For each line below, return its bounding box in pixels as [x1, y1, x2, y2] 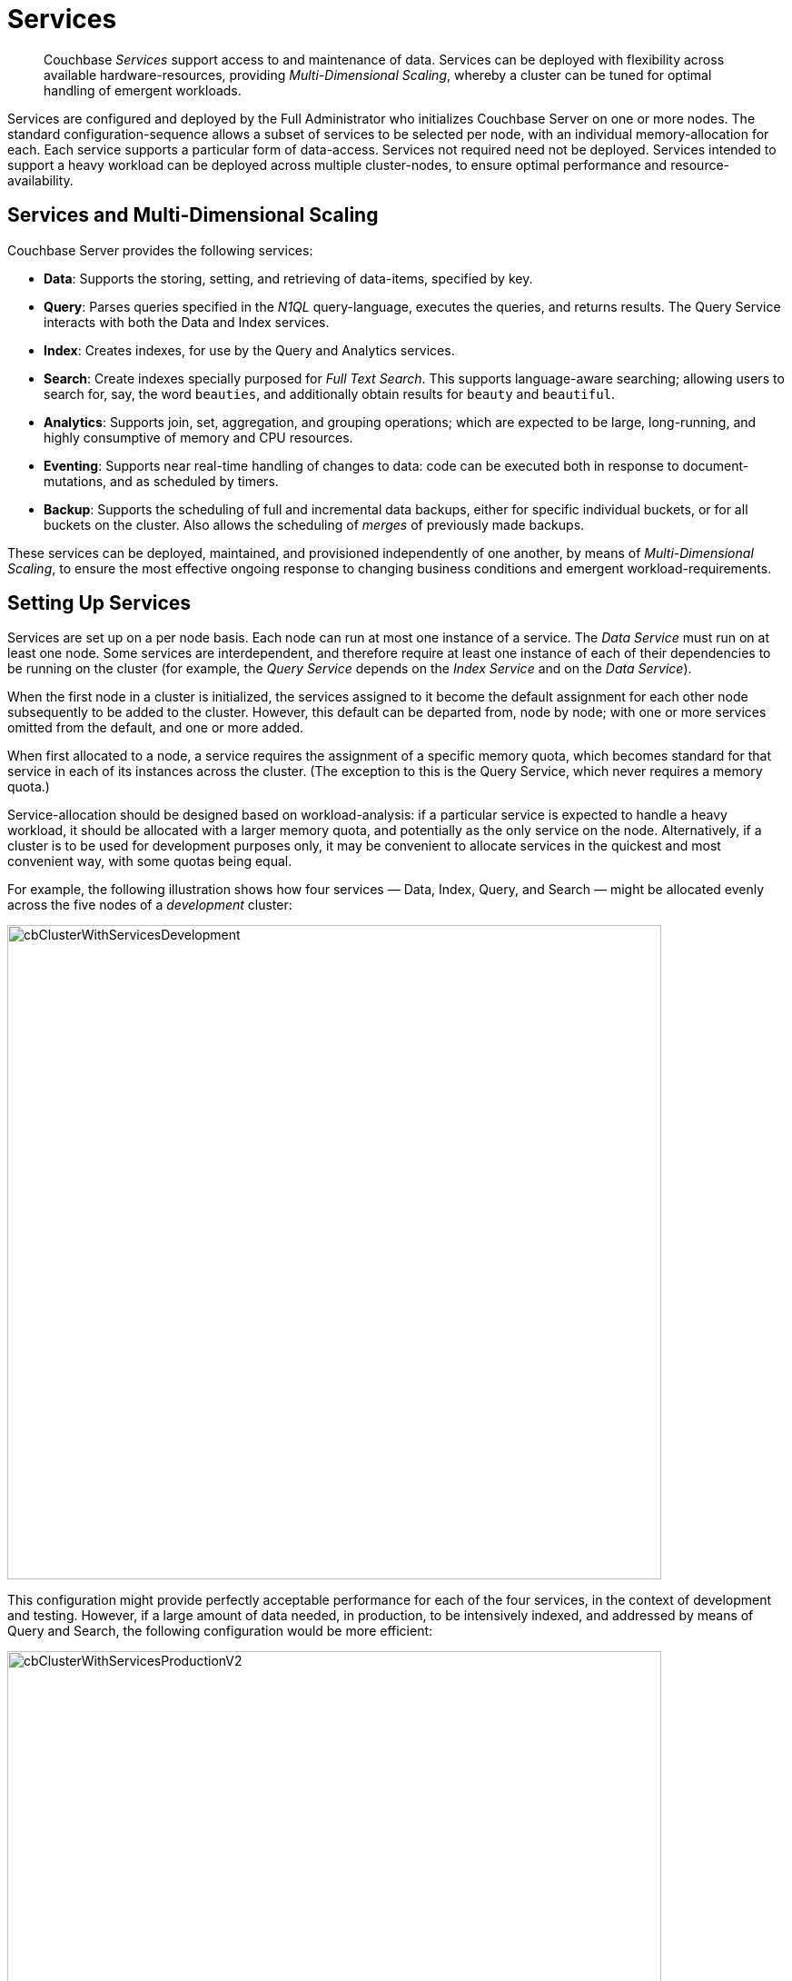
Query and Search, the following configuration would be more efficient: [7, 1623, 433, 1639]
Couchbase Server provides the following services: [7, 242, 313, 258]
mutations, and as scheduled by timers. [44, 473, 279, 489]
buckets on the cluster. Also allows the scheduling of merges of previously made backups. [44, 516, 585, 533]
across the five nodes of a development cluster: [7, 897, 292, 913]
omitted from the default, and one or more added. [7, 720, 304, 736]
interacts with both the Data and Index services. [44, 314, 330, 330]
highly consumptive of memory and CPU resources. [44, 429, 353, 445]
